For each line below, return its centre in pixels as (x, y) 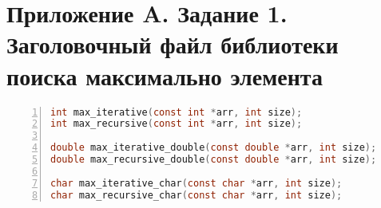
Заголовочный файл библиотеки (173, 44)
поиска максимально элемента (165, 75)
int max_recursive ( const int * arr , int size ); (177, 124)
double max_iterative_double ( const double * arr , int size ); (214, 148)
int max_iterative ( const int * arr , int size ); (177, 112)
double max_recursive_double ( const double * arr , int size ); (214, 159)
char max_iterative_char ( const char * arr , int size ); (196, 183)
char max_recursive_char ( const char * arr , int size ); (196, 195)
